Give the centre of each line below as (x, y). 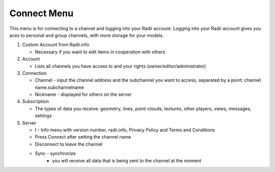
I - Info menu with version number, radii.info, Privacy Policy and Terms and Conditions (125, 130)
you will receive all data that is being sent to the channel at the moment (127, 160)
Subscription (36, 101)
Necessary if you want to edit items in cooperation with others (100, 52)
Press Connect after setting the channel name (83, 137)
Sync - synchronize (56, 153)
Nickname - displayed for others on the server (83, 94)
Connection (34, 73)
